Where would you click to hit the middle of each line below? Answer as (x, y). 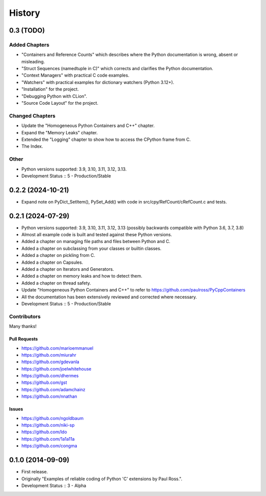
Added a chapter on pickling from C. (58, 255)
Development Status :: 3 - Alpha (54, 485)
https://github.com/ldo (44, 432)
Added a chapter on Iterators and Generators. (68, 269)
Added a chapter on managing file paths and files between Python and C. (96, 242)
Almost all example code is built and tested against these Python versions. (97, 235)
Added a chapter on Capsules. (52, 262)
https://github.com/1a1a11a (48, 439)
